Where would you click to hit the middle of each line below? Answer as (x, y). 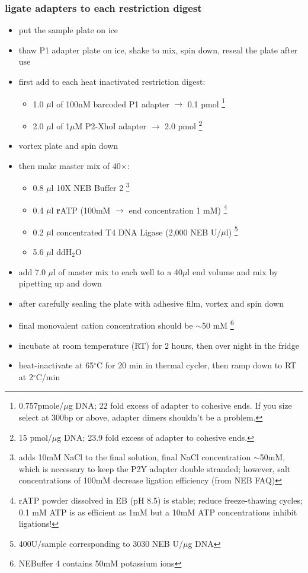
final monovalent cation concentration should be (106, 325)
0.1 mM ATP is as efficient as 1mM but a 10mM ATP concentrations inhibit (158, 512)
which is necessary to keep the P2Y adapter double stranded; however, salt (155, 468)
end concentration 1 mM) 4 (178, 209)
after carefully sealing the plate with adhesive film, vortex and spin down (151, 303)
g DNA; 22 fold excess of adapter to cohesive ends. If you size (180, 405)
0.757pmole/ (41, 405)
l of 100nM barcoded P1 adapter (110, 104)
